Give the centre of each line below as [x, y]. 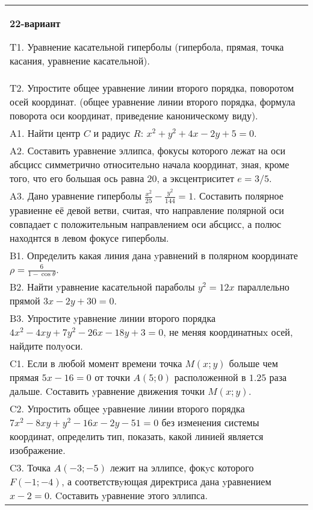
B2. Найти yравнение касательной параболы [102, 287]
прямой [25, 301]
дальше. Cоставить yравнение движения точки [107, 391]
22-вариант [35, 23]
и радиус [112, 133]
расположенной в [210, 377]
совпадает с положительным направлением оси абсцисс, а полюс [145, 224]
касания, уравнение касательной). [80, 61]
